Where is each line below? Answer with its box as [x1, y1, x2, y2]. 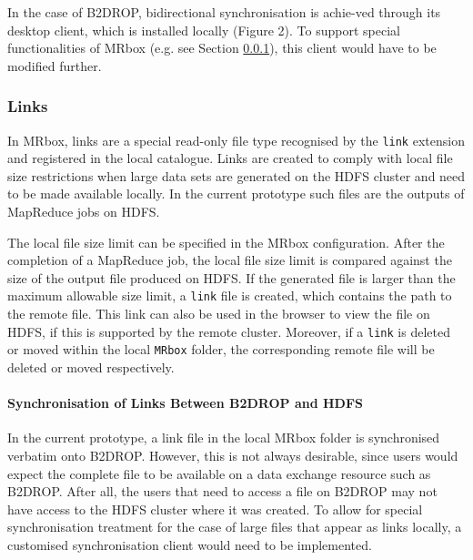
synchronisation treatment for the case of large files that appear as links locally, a [7, 517, 462, 536]
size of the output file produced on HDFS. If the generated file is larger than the [7, 268, 456, 287]
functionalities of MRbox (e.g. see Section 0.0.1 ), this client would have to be [7, 38, 437, 57]
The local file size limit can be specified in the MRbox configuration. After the [7, 232, 445, 251]
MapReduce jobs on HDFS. [7, 202, 160, 221]
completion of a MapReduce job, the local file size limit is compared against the [7, 250, 452, 270]
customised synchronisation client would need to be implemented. [7, 535, 372, 554]
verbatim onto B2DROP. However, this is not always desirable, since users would [7, 445, 458, 464]
